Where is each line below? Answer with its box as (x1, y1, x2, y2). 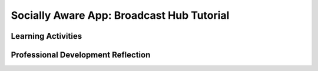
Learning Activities (11, 31, 82, 41)
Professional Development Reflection (11, 50, 151, 60)
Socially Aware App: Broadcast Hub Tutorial (11, 9, 230, 22)
